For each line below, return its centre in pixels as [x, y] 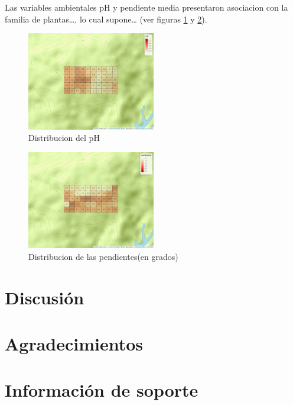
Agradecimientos [74, 343]
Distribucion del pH [64, 138]
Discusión [45, 297]
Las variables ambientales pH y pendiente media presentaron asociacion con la [146, 7]
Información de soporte [102, 390]
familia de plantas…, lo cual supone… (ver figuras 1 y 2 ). [106, 19]
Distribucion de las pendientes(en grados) [103, 256]
